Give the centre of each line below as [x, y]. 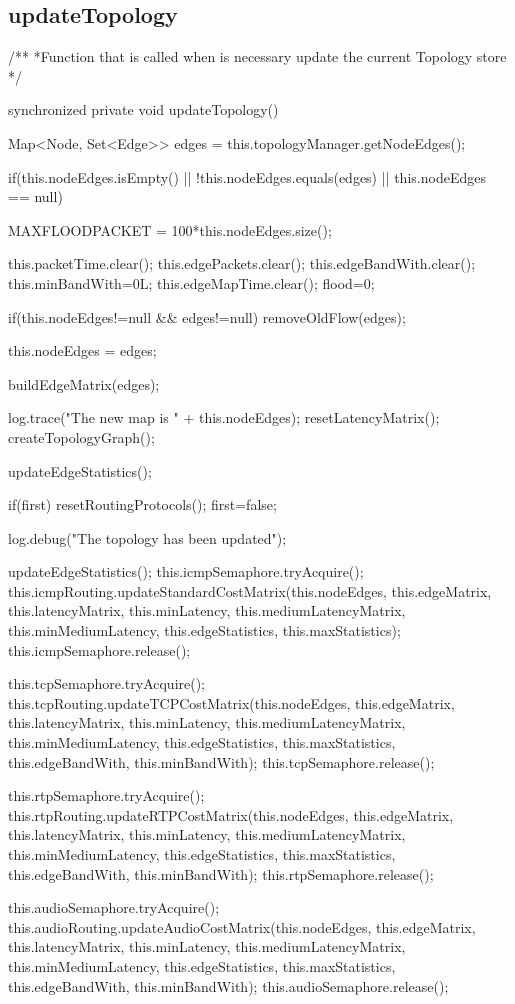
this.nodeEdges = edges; [82, 350]
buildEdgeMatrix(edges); [84, 383]
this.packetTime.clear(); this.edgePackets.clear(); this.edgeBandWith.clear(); [242, 263]
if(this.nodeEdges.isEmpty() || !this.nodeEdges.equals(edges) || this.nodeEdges [247, 176]
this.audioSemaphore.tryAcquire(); [114, 907]
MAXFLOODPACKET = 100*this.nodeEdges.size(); [170, 229]
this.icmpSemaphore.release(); [99, 649]
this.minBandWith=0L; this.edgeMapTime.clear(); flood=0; [191, 282]
